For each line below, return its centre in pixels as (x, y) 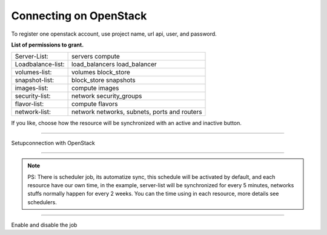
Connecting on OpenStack (79, 16)
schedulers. (42, 202)
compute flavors (94, 104)
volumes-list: (33, 72)
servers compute (96, 56)
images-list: (31, 88)
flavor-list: (29, 104)
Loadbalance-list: (40, 65)
